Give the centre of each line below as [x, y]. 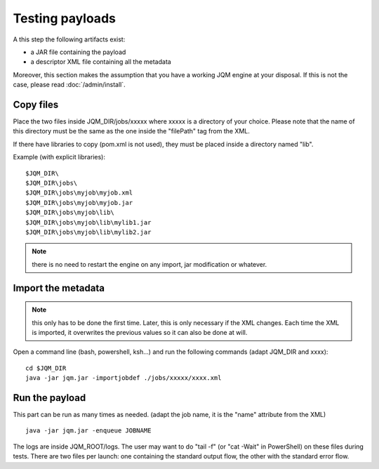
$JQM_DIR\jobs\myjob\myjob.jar [79, 203]
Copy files [36, 104]
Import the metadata [59, 288]
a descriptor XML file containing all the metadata [101, 62]
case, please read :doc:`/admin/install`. [69, 85]
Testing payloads [64, 18]
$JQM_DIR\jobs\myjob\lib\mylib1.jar [88, 222]
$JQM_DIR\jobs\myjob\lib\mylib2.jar [88, 232]
